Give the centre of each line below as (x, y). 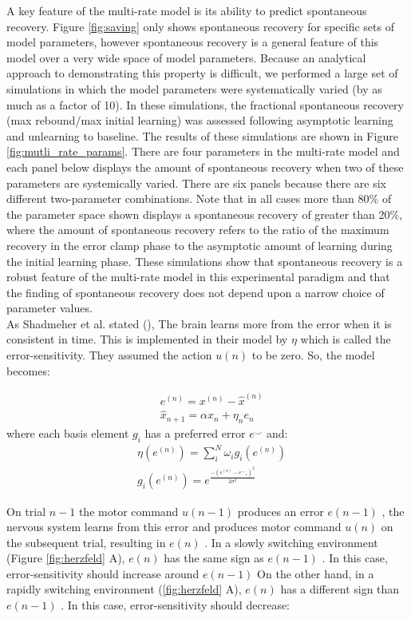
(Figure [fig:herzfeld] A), (66, 558)
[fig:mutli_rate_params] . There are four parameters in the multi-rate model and (203, 151)
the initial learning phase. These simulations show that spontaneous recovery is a (205, 261)
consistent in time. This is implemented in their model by (147, 339)
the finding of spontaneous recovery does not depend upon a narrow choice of (196, 292)
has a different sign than (340, 589)
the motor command (128, 511)
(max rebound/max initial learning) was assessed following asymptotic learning (200, 120)
